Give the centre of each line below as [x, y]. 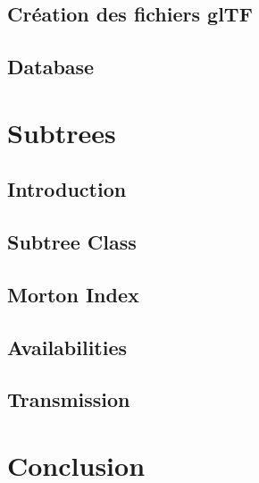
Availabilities [67, 347]
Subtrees [62, 132]
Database [51, 67]
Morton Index [73, 294]
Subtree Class [72, 242]
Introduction [67, 189]
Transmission [69, 399]
